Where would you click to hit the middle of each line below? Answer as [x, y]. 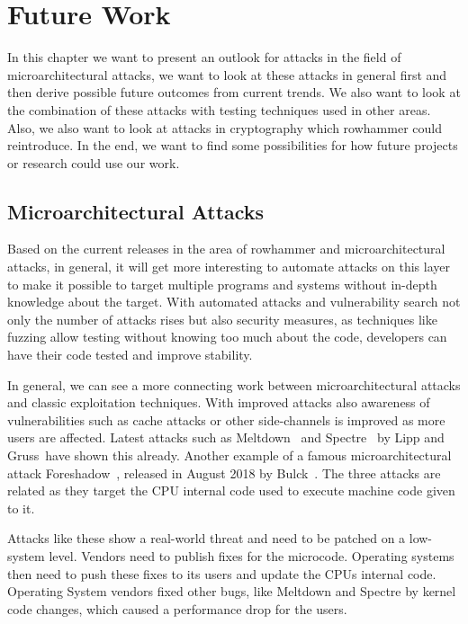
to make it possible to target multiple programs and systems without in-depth [222, 284]
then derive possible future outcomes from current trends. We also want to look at [234, 92]
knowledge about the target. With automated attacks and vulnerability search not [234, 302]
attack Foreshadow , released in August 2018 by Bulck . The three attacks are [224, 472]
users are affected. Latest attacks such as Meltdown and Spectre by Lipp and [226, 437]
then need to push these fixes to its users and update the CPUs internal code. [222, 573]
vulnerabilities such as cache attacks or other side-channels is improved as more [226, 419]
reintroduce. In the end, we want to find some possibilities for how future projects [233, 145]
